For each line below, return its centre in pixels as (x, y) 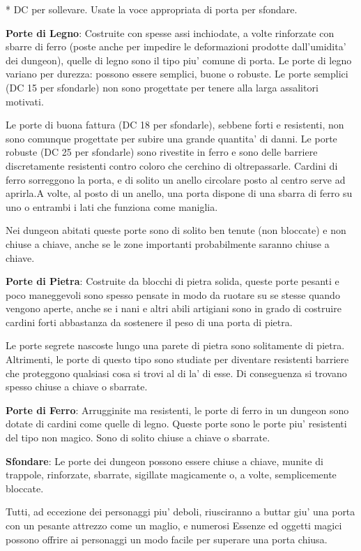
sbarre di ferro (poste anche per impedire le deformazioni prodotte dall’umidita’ (176, 46)
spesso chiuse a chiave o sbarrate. (77, 387)
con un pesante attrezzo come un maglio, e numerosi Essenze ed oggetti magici (174, 525)
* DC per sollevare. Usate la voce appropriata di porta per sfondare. (152, 9)
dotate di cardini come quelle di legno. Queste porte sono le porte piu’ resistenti (176, 424)
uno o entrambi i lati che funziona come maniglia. (112, 206)
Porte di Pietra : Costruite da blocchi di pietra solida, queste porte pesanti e (172, 281)
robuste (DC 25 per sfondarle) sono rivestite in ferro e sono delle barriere (162, 152)
